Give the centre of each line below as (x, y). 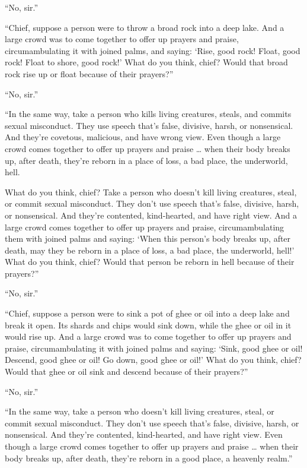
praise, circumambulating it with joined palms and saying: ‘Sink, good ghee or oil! (154, 348)
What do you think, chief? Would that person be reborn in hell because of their (150, 262)
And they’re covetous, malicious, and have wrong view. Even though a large (143, 137)
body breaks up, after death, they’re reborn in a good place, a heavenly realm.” (149, 458)
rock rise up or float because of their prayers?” (89, 73)
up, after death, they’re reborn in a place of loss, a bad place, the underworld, (146, 160)
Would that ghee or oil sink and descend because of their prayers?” (127, 371)
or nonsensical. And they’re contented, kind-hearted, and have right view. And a (151, 215)
